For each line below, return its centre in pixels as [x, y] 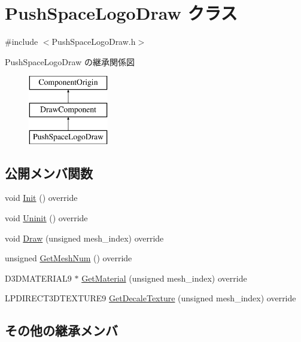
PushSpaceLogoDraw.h [94, 42]
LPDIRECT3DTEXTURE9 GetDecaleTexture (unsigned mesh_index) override [150, 298]
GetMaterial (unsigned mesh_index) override [164, 278]
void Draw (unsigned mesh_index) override [84, 238]
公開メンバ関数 [49, 172]
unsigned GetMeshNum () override [69, 258]
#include [22, 42]
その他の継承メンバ [61, 330]
